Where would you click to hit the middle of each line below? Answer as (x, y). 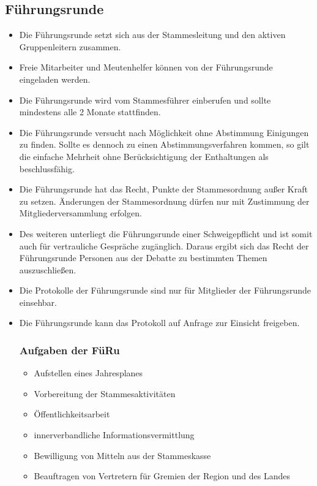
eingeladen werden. (55, 79)
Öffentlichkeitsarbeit (72, 414)
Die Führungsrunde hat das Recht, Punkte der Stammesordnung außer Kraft (163, 189)
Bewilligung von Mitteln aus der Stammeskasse (122, 455)
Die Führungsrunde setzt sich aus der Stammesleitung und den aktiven (152, 35)
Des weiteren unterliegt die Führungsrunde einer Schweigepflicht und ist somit (166, 233)
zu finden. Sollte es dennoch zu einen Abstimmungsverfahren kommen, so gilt (164, 144)
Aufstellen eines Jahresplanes (88, 373)
